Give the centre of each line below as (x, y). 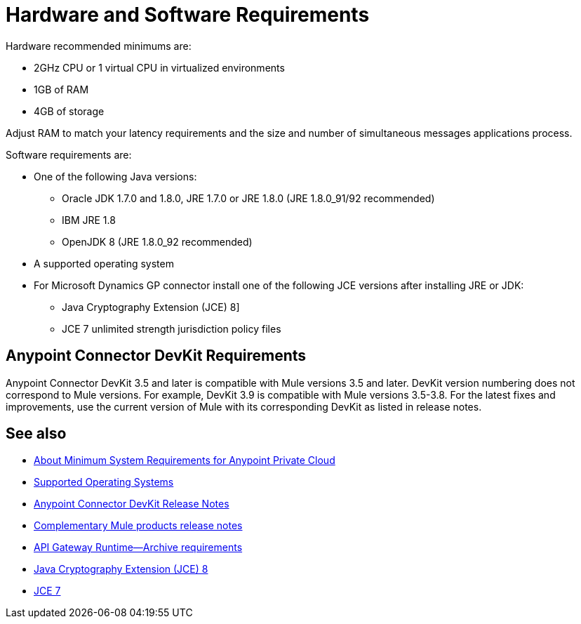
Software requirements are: (69, 154)
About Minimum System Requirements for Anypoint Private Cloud (185, 460)
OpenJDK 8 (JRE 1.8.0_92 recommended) (157, 241)
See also (36, 434)
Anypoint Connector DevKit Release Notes (132, 504)
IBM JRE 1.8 (89, 220)
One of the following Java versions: (115, 176)
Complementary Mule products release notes (138, 526)
